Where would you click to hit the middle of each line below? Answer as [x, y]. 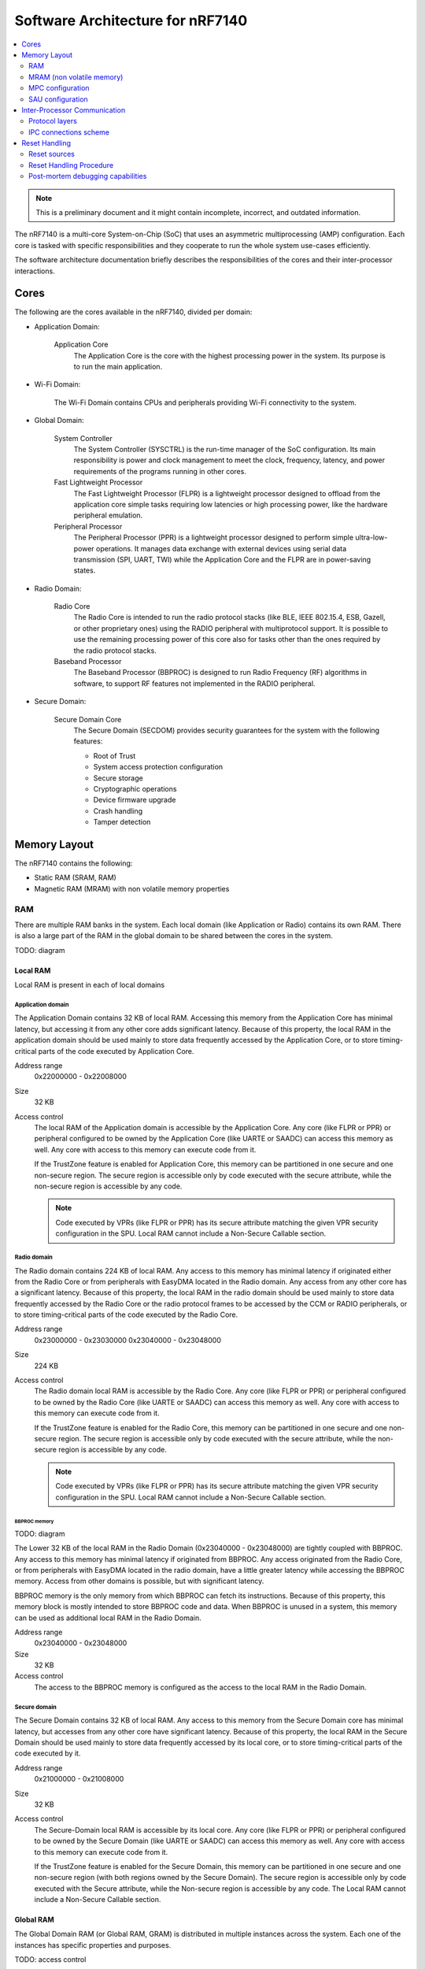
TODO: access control [50, 1960]
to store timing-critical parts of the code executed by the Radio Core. [126, 1315]
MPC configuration [59, 88]
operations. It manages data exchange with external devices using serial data [221, 548]
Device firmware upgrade [135, 800]
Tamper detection [122, 822]
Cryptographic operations [135, 788]
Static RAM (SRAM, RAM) [76, 877]
